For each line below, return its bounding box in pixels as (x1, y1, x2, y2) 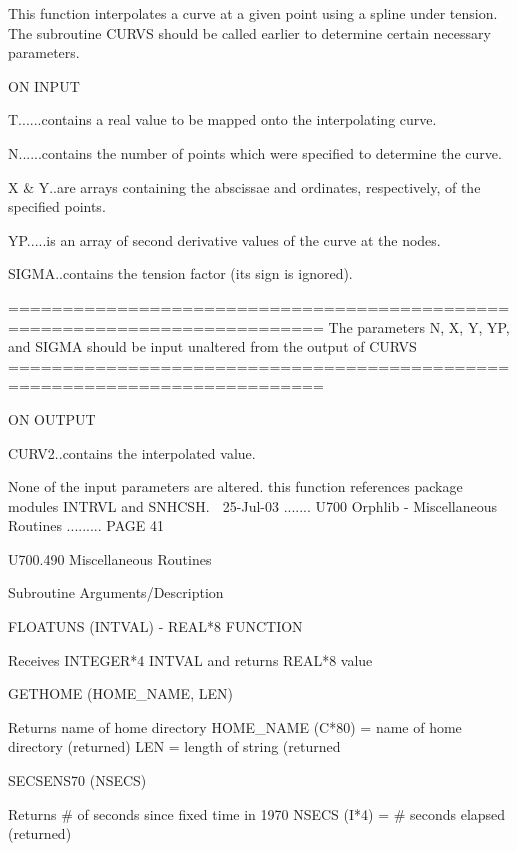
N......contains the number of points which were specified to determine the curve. (8, 142, 502, 163)
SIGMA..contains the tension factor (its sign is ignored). (8, 263, 353, 284)
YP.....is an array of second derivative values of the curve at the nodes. (8, 229, 441, 250)
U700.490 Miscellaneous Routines (8, 548, 212, 569)
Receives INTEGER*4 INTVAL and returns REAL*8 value (8, 649, 373, 670)
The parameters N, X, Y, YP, (328, 316, 510, 337)
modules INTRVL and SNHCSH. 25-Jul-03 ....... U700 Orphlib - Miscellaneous (8, 495, 497, 516)
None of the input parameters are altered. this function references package (8, 476, 463, 497)
